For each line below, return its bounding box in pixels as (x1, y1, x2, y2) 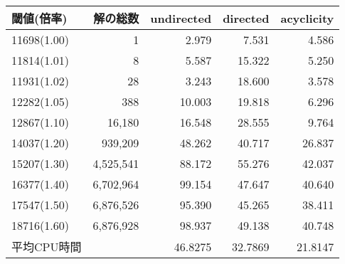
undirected (150, 9, 212, 26)
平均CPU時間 (11, 238, 82, 255)
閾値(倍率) (11, 10, 68, 26)
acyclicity (280, 9, 334, 26)
